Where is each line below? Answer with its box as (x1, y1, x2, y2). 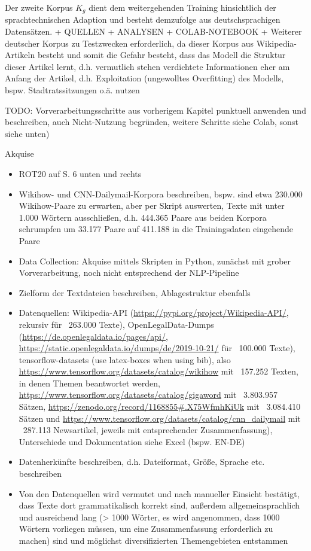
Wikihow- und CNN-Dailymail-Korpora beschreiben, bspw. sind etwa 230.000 (19, 187, 303, 200)
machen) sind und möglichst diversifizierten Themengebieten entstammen (19, 534, 288, 547)
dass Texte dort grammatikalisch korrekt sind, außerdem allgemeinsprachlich (19, 499, 300, 512)
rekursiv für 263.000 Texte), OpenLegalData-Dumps (19, 318, 214, 330)
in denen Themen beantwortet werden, (19, 376, 160, 389)
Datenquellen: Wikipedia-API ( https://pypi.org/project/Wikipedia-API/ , (19, 306, 289, 319)
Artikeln (5, 48, 35, 61)
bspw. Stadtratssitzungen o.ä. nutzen (5, 84, 140, 96)
